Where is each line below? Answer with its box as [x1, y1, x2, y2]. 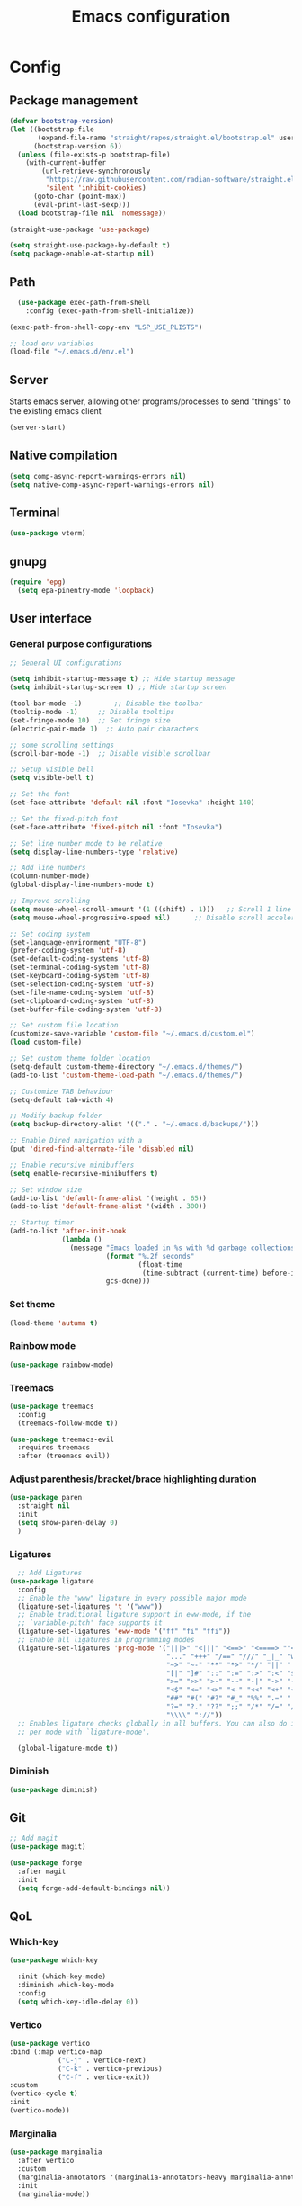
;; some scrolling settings [9, 740, 115, 749]
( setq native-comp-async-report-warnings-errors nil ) [9, 480, 216, 489]
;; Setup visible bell [9, 765, 94, 775]
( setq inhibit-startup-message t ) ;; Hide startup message [9, 675, 235, 684]
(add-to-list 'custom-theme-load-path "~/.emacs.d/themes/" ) [9, 1071, 244, 1080]
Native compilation [9, 448, 118, 463]
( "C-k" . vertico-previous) [57, 2064, 164, 2073]
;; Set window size [9, 1185, 83, 1194]
